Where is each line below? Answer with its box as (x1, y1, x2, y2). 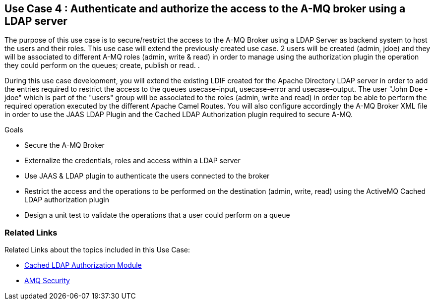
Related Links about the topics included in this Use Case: (4, 245, 190, 254)
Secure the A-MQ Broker (24, 141, 105, 150)
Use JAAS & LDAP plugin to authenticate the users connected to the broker (24, 172, 270, 181)
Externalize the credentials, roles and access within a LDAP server (24, 156, 241, 165)
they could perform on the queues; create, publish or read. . (4, 61, 200, 70)
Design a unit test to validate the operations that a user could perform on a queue (24, 211, 290, 220)
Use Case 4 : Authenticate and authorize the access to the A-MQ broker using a (4, 2, 406, 15)
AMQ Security (24, 276, 70, 285)
